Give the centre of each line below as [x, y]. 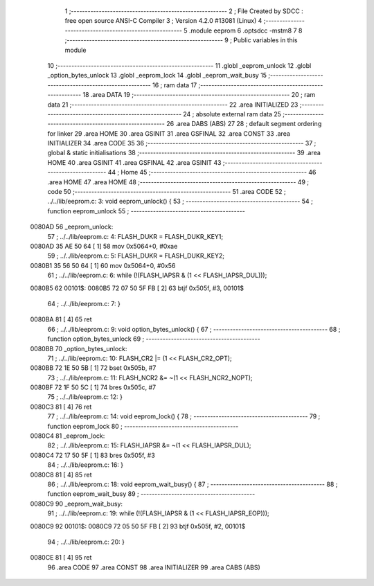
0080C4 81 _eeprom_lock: [68, 436]
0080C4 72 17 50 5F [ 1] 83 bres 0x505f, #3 [92, 455]
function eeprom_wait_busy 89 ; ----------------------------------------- [151, 494]
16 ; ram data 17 [175, 85]
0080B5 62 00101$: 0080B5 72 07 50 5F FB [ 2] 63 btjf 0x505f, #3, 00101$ [137, 288]
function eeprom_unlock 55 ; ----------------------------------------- [146, 211]
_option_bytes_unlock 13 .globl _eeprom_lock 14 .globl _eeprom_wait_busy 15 [157, 76]
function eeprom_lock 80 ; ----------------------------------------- [143, 426]
